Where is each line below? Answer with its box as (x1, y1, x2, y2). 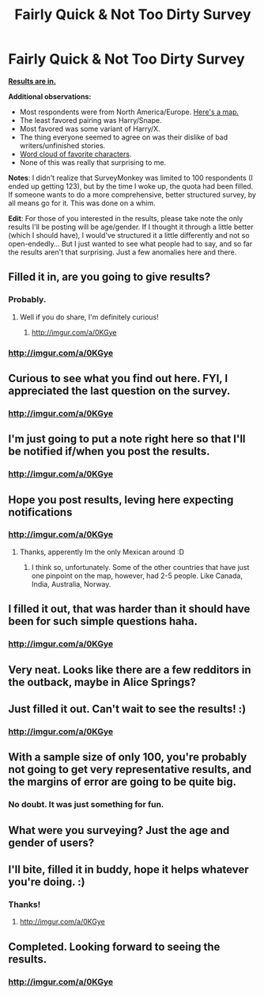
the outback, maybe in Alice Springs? (8, 675, 196, 689)
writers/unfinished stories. (19, 140, 106, 150)
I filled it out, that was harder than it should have (8, 603, 251, 616)
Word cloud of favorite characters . (19, 149, 132, 159)
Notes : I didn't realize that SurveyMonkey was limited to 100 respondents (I (8, 173, 253, 182)
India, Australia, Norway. (31, 579, 111, 588)
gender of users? (8, 836, 95, 849)
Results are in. (8, 76, 57, 86)
